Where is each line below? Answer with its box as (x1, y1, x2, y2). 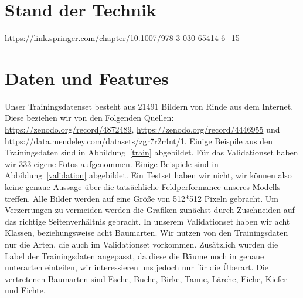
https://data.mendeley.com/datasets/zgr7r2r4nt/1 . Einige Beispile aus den (5, 134, 273, 147)
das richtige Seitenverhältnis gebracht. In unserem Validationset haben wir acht (5, 215, 290, 227)
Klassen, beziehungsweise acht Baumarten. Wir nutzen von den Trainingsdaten (5, 226, 288, 239)
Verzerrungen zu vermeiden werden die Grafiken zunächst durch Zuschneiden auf (5, 204, 295, 216)
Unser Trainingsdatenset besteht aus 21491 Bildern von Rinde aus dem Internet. (5, 100, 294, 112)
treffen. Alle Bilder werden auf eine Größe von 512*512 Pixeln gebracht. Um (5, 192, 278, 204)
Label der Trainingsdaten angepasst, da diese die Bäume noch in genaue (5, 249, 264, 262)
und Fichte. (5, 284, 46, 296)
